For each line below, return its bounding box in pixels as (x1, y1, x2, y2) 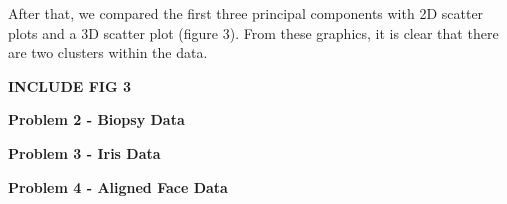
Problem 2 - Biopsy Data (8, 109, 185, 130)
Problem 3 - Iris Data (8, 142, 161, 163)
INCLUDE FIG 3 (8, 75, 132, 96)
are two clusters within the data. (8, 42, 208, 63)
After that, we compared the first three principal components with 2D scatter (8, 3, 484, 23)
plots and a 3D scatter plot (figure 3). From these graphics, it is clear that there (8, 22, 499, 43)
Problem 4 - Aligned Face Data (8, 176, 228, 197)
